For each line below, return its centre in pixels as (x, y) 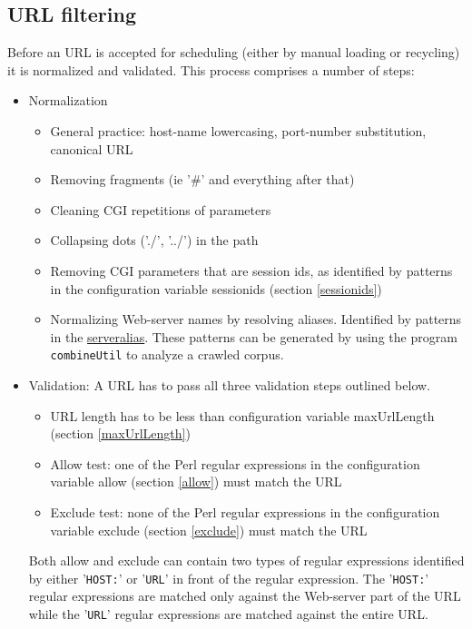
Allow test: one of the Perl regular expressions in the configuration (235, 463)
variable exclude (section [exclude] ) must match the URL (209, 530)
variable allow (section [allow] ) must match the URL (196, 482)
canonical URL (92, 148)
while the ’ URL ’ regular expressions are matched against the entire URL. (228, 613)
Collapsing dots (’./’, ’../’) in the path (154, 240)
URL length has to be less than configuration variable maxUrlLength (242, 415)
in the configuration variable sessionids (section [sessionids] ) (216, 288)
